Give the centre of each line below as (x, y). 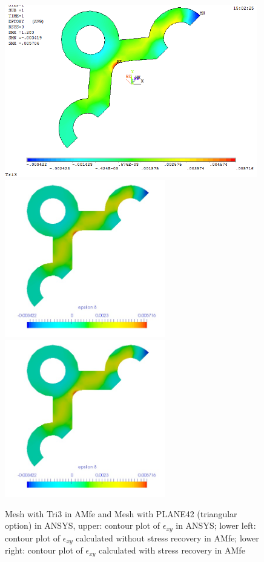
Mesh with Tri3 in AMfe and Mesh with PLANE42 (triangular (121, 513)
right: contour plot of (44, 550)
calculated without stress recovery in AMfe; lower (167, 537)
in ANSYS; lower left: (216, 525)
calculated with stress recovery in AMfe (172, 550)
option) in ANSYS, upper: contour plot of (83, 525)
